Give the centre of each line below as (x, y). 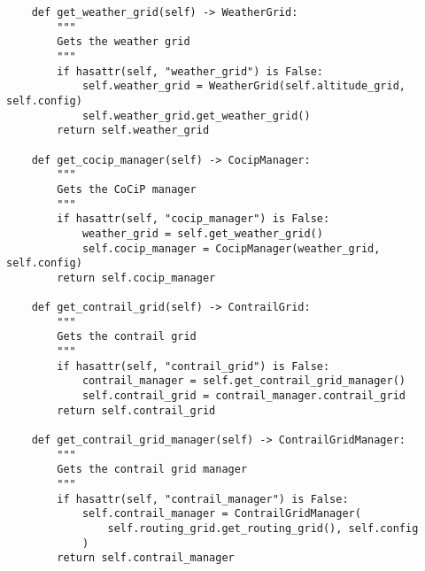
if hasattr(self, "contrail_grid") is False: (193, 366)
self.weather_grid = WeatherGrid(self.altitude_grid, (244, 86)
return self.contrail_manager (146, 558)
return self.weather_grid (133, 131)
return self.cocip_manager (136, 278)
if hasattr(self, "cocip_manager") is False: (193, 219)
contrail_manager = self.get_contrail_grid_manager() (244, 381)
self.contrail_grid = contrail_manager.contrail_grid (244, 396)
